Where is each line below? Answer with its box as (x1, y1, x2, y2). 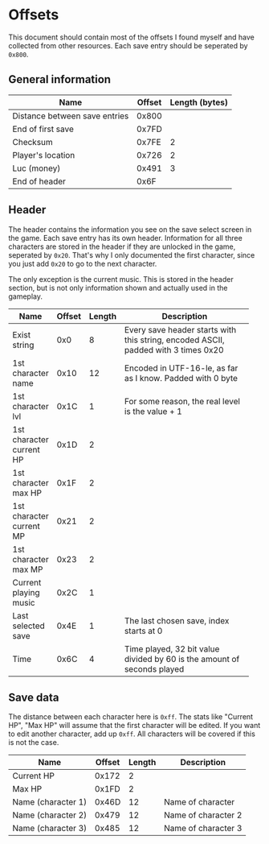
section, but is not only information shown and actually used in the (8, 283, 228, 292)
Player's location (12, 149, 75, 160)
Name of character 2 (163, 809, 243, 821)
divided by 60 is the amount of (124, 653, 240, 664)
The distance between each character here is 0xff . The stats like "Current (8, 712, 254, 722)
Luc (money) (12, 163, 61, 174)
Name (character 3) (12, 823, 88, 834)
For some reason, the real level (124, 395, 241, 407)
